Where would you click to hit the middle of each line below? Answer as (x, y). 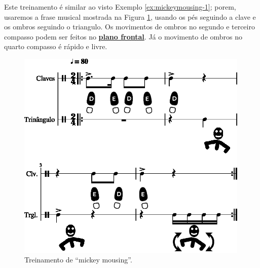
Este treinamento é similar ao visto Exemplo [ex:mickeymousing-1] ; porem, (120, 7)
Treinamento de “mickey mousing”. (78, 260)
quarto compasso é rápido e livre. (56, 46)
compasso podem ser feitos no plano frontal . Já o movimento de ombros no (123, 36)
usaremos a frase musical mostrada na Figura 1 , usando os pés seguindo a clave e (130, 16)
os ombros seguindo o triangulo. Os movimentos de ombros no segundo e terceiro (129, 27)
